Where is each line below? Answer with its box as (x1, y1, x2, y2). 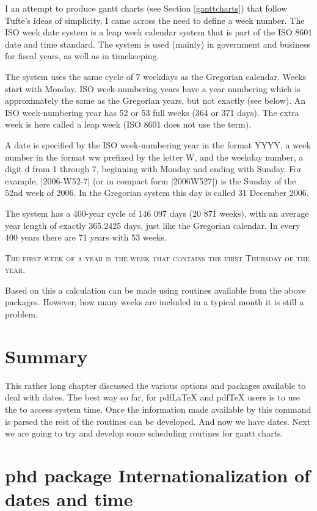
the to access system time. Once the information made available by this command (5, 402, 312, 415)
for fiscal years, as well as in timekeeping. (5, 49, 159, 62)
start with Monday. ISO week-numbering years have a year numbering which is (5, 82, 301, 95)
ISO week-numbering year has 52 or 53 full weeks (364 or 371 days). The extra (5, 106, 299, 118)
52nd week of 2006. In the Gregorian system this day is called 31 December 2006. (5, 186, 309, 199)
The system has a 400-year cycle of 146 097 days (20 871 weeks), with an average (5, 206, 309, 219)
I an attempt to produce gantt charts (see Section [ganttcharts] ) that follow (5, 2, 288, 14)
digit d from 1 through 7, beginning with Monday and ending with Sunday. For (5, 162, 302, 175)
